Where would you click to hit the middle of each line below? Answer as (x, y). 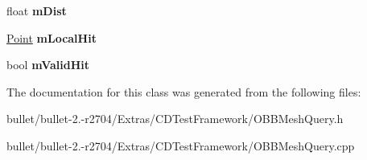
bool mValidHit (48, 65)
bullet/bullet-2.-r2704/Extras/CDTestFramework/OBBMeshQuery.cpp (181, 145)
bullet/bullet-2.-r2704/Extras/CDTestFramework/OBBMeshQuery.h (175, 119)
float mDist (37, 10)
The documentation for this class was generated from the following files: (184, 91)
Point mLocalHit (52, 37)
